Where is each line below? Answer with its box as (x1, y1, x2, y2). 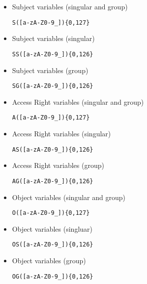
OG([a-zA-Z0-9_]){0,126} (12, 273, 93, 280)
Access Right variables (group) (12, 160, 104, 170)
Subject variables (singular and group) (12, 1, 128, 11)
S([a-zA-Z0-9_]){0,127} (12, 19, 90, 26)
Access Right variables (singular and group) (12, 96, 144, 107)
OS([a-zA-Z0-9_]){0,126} (12, 241, 93, 248)
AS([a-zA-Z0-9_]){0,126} (12, 146, 93, 153)
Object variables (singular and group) (12, 192, 125, 202)
